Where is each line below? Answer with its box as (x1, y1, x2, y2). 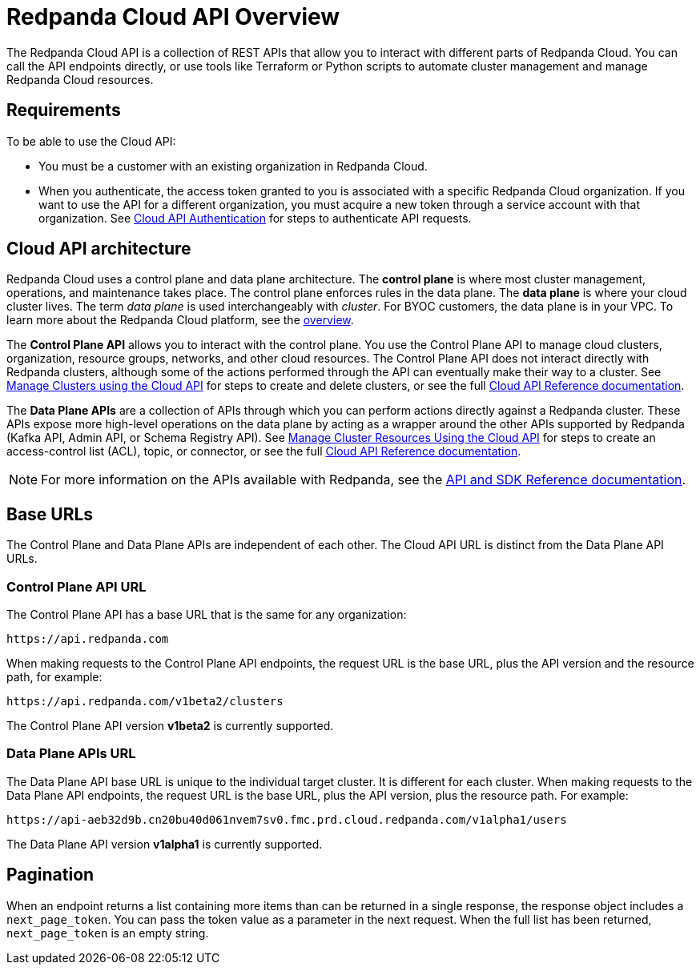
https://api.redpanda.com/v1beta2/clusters (6, 695, 284, 708)
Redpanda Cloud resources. (6, 72, 154, 86)
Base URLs (6, 504, 94, 524)
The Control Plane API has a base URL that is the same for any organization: (6, 608, 407, 622)
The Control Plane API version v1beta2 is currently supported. (6, 719, 334, 733)
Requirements (6, 100, 121, 121)
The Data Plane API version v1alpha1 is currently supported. (6, 837, 323, 851)
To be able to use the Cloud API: (6, 134, 176, 148)
